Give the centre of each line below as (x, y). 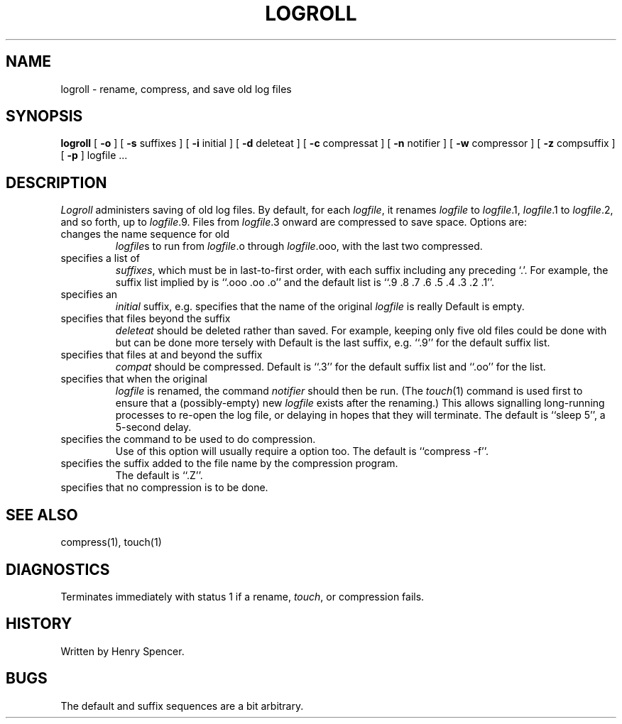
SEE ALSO (42, 515)
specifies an (89, 295)
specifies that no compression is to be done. (164, 488)
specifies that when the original (134, 379)
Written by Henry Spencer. (122, 651)
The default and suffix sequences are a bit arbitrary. (182, 706)
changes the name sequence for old (145, 234)
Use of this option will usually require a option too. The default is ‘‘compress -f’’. (302, 451)
